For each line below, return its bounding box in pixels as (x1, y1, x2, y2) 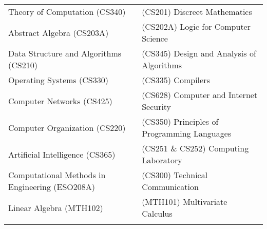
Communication (142, 181, 199, 193)
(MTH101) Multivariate (142, 196, 227, 207)
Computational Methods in (8, 169, 106, 181)
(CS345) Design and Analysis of (142, 47, 256, 59)
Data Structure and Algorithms (8, 47, 122, 59)
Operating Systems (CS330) (8, 74, 108, 86)
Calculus (142, 207, 173, 219)
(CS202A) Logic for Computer (142, 21, 251, 32)
